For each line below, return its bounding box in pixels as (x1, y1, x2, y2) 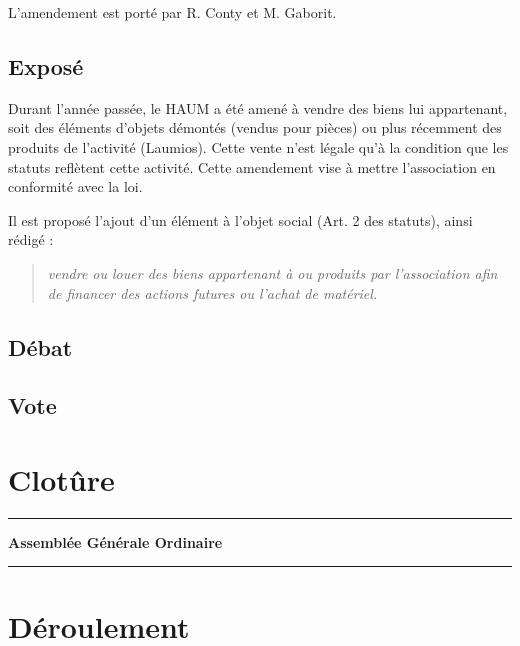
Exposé (8, 50, 84, 81)
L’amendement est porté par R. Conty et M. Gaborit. (8, 2, 337, 22)
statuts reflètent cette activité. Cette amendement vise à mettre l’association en (8, 156, 496, 177)
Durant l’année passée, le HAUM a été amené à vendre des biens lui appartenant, (8, 97, 508, 118)
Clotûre (8, 458, 115, 499)
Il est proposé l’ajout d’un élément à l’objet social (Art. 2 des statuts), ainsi (8, 209, 473, 230)
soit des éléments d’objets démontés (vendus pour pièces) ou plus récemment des (8, 117, 502, 138)
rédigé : (8, 229, 54, 250)
